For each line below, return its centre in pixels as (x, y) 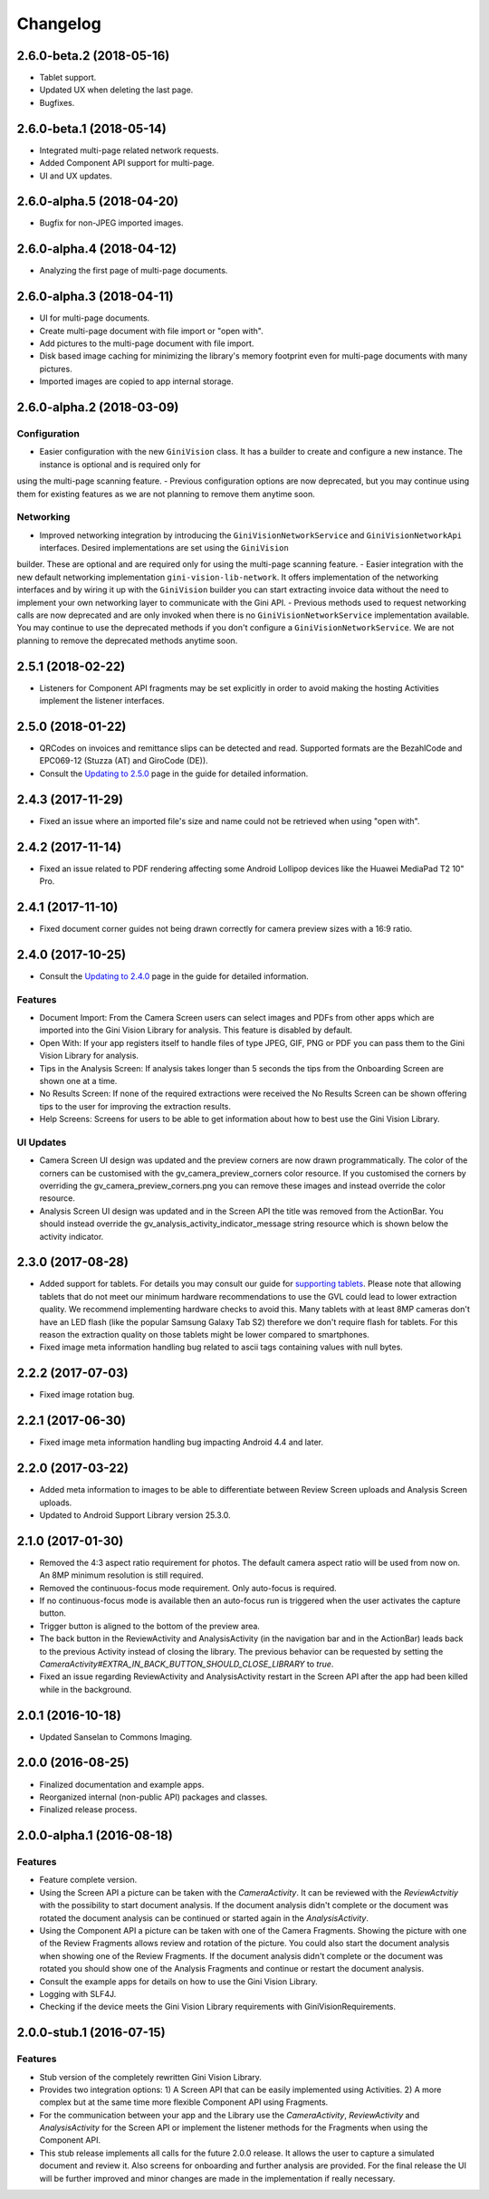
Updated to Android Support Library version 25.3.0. (135, 1515)
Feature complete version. (88, 1880)
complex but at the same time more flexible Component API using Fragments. (184, 2102)
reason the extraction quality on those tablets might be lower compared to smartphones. (205, 1335)
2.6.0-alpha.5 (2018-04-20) (98, 202)
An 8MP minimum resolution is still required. (121, 1575)
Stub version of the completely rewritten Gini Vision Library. (151, 2077)
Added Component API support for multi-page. (127, 163)
